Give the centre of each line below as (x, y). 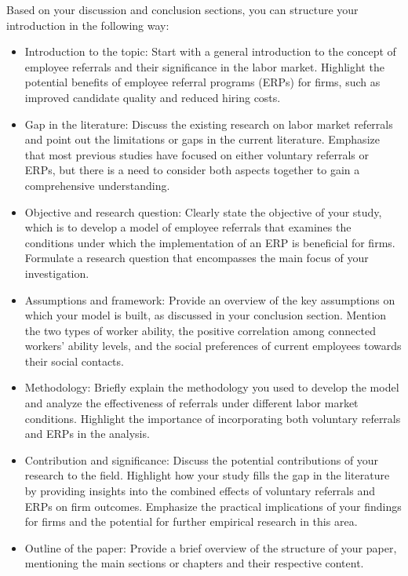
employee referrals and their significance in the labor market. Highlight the (204, 66)
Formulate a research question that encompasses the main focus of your (197, 258)
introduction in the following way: (88, 25)
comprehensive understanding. (97, 185)
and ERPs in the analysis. (87, 434)
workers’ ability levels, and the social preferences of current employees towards (213, 346)
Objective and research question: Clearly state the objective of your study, (203, 211)
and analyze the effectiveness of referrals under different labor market (191, 403)
